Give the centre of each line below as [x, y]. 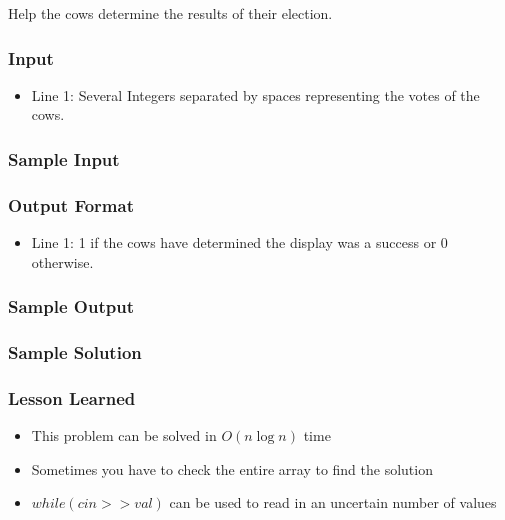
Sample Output [71, 306]
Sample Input [64, 158]
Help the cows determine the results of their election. [170, 13]
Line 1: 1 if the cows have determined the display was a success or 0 [239, 242]
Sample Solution [75, 352]
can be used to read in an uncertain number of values [333, 502]
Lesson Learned [72, 397]
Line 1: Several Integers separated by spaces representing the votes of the [255, 94]
